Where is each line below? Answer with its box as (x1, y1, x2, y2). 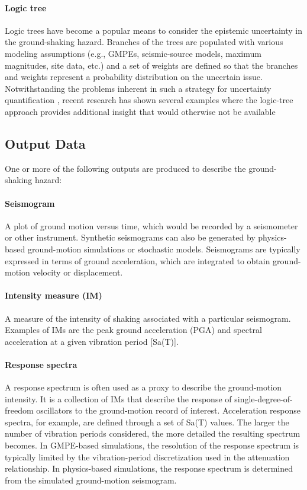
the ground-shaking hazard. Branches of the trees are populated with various (5, 36, 283, 48)
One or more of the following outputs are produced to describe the (5, 162, 246, 174)
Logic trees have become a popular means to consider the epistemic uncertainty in (5, 24, 303, 36)
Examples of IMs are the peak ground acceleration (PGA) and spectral (5, 324, 262, 336)
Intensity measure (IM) (5, 289, 102, 302)
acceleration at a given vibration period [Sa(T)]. (5, 335, 179, 347)
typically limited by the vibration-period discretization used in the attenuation (5, 450, 290, 463)
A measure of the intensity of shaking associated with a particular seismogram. (5, 312, 291, 324)
